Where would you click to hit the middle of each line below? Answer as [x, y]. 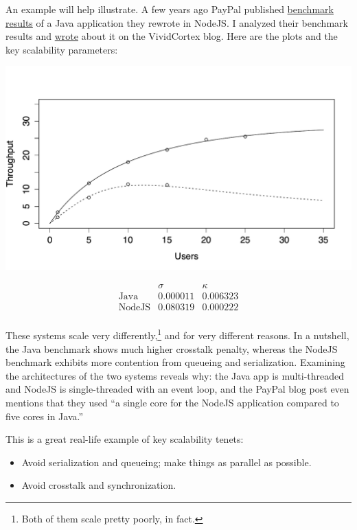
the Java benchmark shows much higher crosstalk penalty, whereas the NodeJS [172, 348]
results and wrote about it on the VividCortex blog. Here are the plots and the [172, 36]
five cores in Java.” [45, 416]
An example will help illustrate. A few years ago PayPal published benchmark [170, 9]
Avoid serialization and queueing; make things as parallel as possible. [166, 462]
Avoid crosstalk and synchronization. [99, 485]
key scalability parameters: [62, 49]
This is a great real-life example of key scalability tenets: [125, 439]
